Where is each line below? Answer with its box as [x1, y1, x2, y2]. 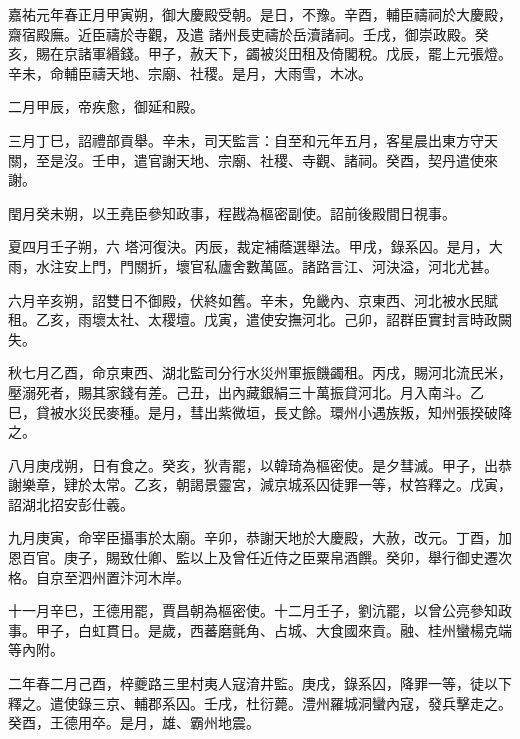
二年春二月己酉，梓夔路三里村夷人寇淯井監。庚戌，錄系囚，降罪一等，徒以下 [8, 673, 512, 694]
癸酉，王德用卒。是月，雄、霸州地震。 [8, 712, 260, 733]
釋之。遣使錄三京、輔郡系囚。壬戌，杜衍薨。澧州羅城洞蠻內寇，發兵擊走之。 [8, 692, 512, 713]
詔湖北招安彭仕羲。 [8, 493, 134, 514]
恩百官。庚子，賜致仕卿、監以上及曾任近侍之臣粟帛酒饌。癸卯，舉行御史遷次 [8, 547, 512, 568]
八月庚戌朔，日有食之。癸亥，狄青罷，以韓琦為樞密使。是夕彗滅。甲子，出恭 [8, 454, 512, 475]
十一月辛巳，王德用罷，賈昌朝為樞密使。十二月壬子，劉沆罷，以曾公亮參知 [8, 600, 498, 621]
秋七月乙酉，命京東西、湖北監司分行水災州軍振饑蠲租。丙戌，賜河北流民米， [8, 362, 512, 383]
